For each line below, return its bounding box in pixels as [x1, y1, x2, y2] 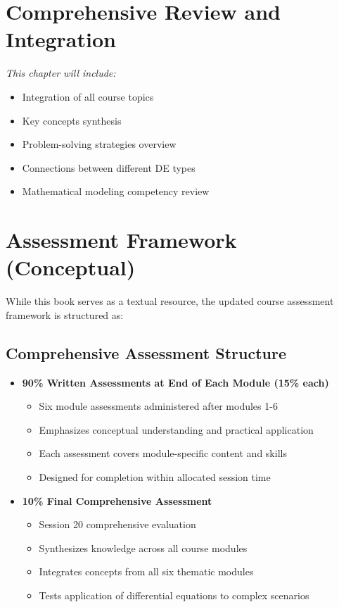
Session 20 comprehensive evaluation [39, 517, 196, 532]
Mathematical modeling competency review [22, 184, 210, 199]
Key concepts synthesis [22, 113, 122, 127]
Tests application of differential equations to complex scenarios [39, 587, 309, 602]
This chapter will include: [6, 65, 116, 80]
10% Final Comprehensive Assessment [22, 493, 212, 508]
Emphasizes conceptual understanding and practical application [39, 422, 314, 437]
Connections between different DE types [22, 160, 196, 175]
